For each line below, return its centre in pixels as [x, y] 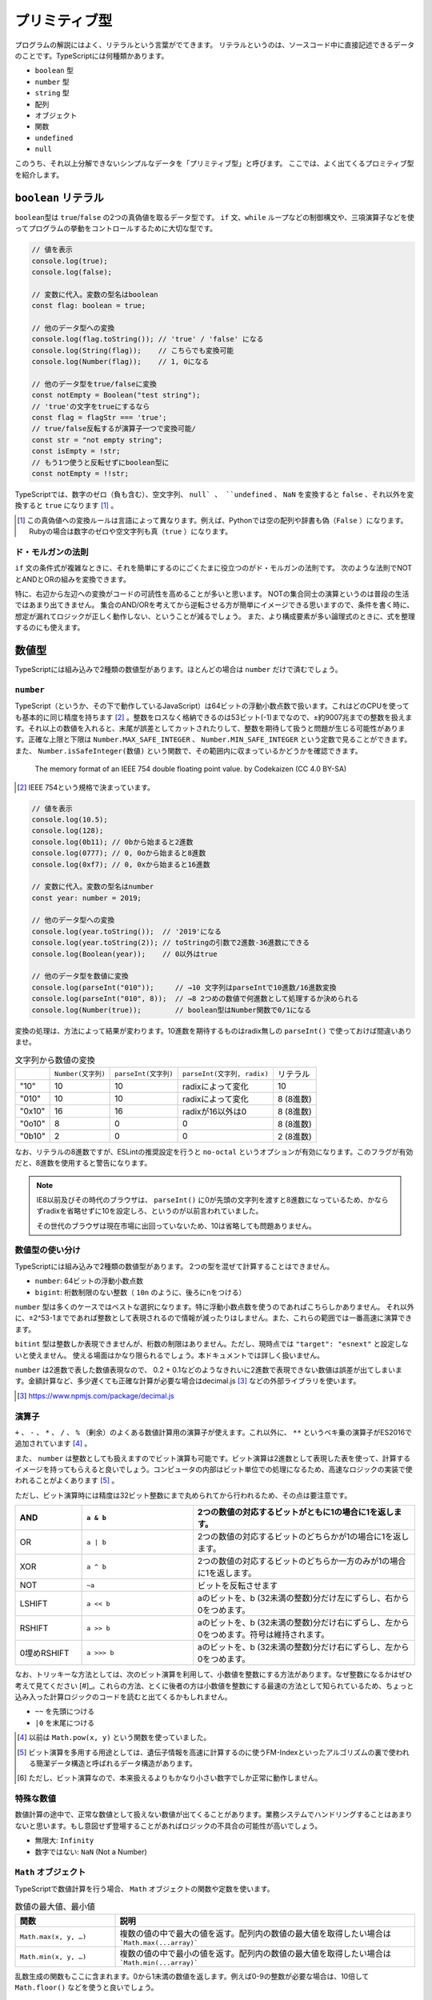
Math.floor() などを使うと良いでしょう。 [86, 1987]
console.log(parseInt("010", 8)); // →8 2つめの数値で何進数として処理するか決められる [195, 999]
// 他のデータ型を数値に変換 [80, 976]
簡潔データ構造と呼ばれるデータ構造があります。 [116, 1763]
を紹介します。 [39, 174]
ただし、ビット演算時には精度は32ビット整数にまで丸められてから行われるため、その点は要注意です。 [183, 1495]
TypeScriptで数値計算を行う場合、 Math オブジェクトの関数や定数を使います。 [144, 1889]
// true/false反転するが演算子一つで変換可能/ [114, 429]
